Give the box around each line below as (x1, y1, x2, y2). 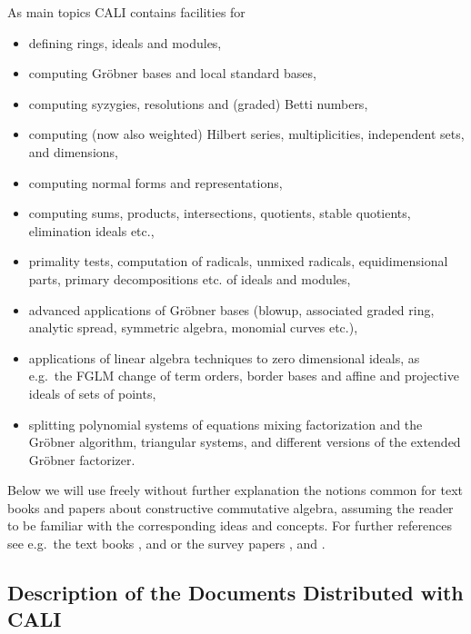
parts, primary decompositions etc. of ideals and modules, (28, 269, 351, 288)
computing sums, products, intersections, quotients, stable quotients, (28, 203, 411, 223)
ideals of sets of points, (28, 383, 156, 402)
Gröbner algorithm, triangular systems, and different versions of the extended (28, 432, 461, 451)
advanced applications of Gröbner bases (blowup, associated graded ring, (28, 300, 435, 319)
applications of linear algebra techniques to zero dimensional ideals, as (28, 348, 420, 367)
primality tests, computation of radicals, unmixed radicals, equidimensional (28, 252, 448, 271)
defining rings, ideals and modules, (28, 33, 222, 52)
